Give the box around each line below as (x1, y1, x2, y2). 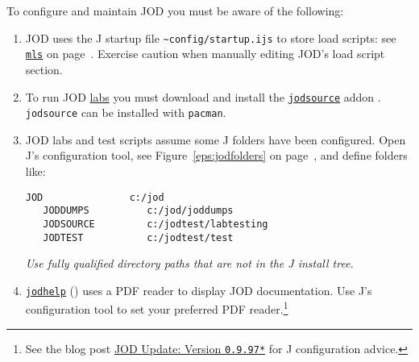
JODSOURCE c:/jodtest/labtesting (43, 218, 268, 230)
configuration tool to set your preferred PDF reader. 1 (25, 298, 288, 318)
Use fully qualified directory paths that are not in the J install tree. (25, 255, 354, 272)
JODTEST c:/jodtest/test (43, 231, 234, 243)
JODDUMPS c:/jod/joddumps (43, 205, 234, 217)
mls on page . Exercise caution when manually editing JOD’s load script (25, 45, 385, 62)
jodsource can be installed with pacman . (25, 104, 226, 121)
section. (25, 60, 63, 77)
